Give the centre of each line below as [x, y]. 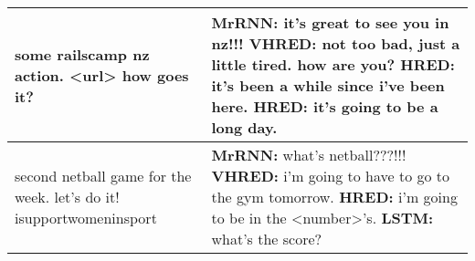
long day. [244, 127]
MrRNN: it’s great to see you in [330, 22]
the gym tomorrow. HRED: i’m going [334, 197]
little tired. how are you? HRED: [333, 64]
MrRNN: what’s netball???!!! [309, 155]
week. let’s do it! [67, 197]
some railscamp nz [82, 54]
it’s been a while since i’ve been [328, 85]
